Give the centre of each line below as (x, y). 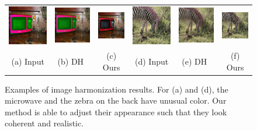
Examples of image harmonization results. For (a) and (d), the (117, 89)
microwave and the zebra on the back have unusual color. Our (116, 100)
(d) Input (152, 61)
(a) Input (28, 61)
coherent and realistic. (44, 123)
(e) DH (195, 61)
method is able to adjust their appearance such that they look (116, 111)
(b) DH (71, 61)
